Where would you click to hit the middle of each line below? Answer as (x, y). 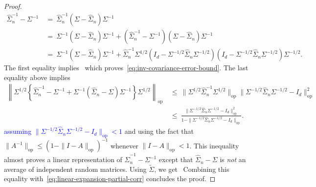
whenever (124, 145)
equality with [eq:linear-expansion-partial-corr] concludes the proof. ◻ (110, 178)
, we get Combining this (192, 169)
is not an (233, 159)
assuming (18, 131)
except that (176, 159)
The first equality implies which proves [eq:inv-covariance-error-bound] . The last (126, 68)
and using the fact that (159, 131)
